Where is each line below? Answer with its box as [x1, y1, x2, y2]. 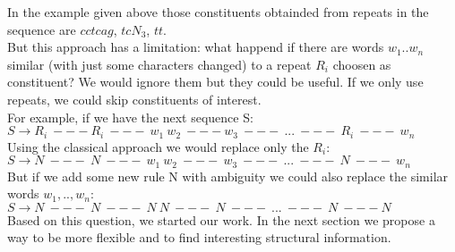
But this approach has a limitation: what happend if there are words [7, 38, 384, 56]
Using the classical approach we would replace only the [7, 137, 309, 155]
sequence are [7, 20, 76, 38]
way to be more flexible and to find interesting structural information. [7, 228, 391, 247]
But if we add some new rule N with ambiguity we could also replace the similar [7, 166, 449, 185]
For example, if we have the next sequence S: [7, 107, 253, 126]
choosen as [332, 55, 391, 73]
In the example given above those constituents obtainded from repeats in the [7, 3, 429, 21]
